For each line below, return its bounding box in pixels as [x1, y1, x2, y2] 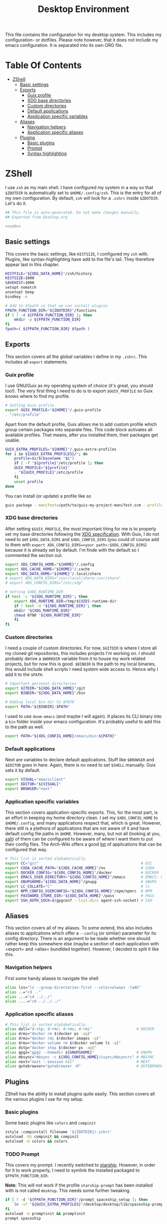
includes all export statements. [5, 358, 68, 365]
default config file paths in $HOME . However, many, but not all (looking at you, [5, 830, 161, 837]
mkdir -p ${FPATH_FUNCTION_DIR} [14, 317, 81, 322]
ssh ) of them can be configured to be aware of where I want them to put [5, 836, 153, 842]
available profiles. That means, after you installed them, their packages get [5, 432, 158, 438]
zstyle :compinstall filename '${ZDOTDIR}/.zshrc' [5, 1130, 112, 1135]
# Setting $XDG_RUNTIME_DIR [5, 590, 64, 595]
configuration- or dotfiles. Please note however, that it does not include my [5, 37, 159, 43]
